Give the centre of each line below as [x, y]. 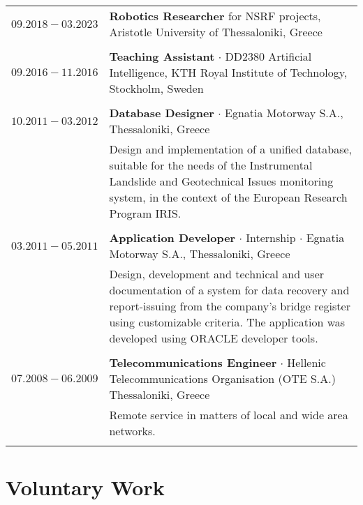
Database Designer [162, 113]
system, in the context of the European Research [228, 197]
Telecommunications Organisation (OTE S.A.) [222, 378]
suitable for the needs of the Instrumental [211, 165]
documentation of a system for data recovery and [229, 290]
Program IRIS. [145, 213]
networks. [132, 431]
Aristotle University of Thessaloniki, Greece [216, 32]
